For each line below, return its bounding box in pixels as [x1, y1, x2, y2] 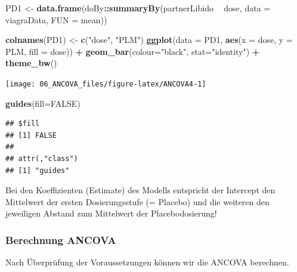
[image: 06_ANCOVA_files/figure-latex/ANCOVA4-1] [5, 79, 206, 88]
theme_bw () [5, 57, 57, 69]
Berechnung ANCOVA [5, 232, 116, 247]
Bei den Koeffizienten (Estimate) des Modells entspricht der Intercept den [5, 184, 276, 196]
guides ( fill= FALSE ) [5, 97, 81, 109]
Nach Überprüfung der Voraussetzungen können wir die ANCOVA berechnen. [5, 256, 289, 268]
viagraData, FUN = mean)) [5, 13, 107, 26]
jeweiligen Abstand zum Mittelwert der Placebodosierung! [5, 207, 217, 220]
